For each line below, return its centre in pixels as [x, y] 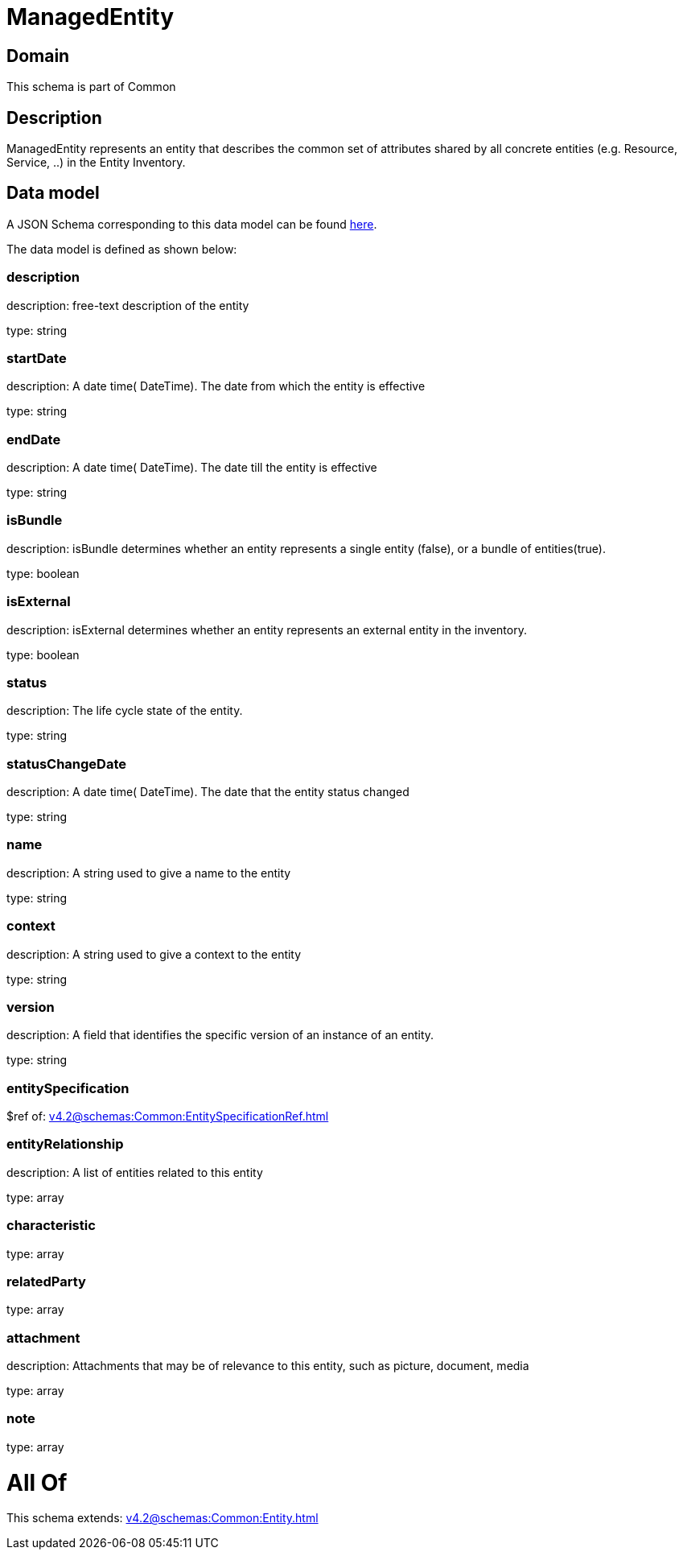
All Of [37, 1482]
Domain [38, 56]
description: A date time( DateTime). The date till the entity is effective [192, 468]
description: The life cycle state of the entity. [125, 711]
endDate [34, 439]
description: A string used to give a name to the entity [149, 873]
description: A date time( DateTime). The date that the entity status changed [208, 792]
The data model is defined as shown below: [122, 249]
